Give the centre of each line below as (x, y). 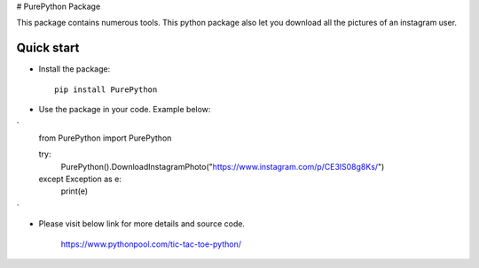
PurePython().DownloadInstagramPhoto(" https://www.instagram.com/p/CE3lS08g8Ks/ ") (223, 166)
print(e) (75, 191)
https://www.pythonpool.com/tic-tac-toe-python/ (151, 244)
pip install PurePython (106, 89)
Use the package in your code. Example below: (125, 110)
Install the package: (75, 69)
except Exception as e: (80, 179)
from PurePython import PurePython (105, 138)
